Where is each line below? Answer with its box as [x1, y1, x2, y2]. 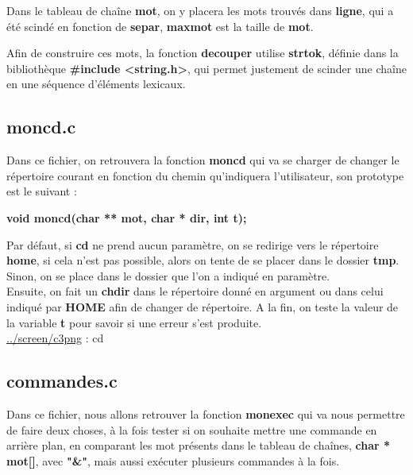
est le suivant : [6, 183, 77, 199]
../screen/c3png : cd [6, 330, 104, 346]
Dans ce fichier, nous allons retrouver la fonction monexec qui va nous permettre [6, 405, 405, 422]
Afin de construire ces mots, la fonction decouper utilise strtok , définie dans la [6, 44, 399, 61]
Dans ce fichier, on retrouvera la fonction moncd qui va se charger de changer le [6, 152, 399, 168]
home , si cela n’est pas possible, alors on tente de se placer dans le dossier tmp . [6, 252, 399, 268]
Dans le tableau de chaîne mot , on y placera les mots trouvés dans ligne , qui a [6, 2, 394, 18]
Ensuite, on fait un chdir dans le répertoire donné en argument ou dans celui [6, 283, 384, 299]
